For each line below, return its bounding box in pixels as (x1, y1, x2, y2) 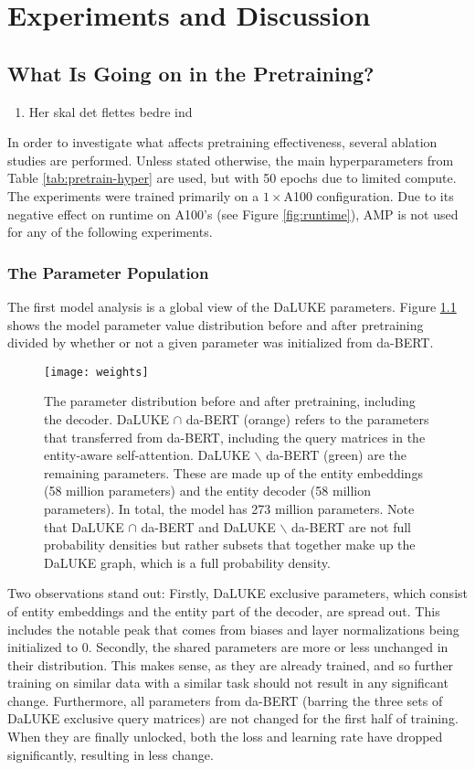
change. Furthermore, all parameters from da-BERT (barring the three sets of (7, 690, 443, 710)
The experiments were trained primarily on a (7, 186, 259, 205)
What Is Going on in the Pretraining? (7, 59, 375, 87)
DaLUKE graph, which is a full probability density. (44, 552, 331, 572)
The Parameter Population (7, 261, 209, 283)
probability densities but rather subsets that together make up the (44, 535, 416, 554)
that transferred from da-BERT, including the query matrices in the (44, 427, 426, 446)
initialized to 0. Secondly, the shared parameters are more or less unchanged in (7, 637, 449, 657)
